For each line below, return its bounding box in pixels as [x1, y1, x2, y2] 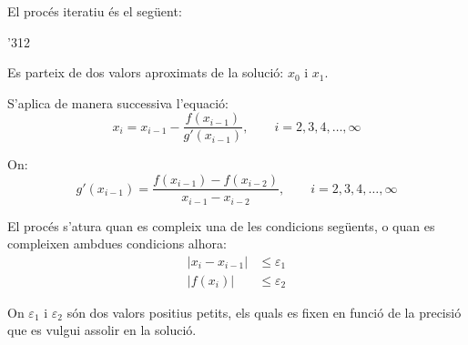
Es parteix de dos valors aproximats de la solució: [7, 63, 284, 82]
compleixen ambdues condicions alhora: [7, 234, 227, 253]
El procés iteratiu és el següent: [7, 2, 182, 20]
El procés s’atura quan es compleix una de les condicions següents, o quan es [7, 216, 435, 235]
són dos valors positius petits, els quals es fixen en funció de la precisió [66, 302, 462, 321]
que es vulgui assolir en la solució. [7, 320, 197, 340]
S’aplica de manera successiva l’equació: [7, 93, 229, 112]
